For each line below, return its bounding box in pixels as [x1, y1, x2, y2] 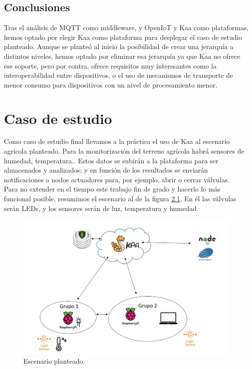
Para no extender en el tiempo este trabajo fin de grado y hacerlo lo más [4, 184, 220, 194]
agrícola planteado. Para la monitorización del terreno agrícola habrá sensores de [4, 146, 244, 156]
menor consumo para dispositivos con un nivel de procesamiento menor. [4, 79, 218, 89]
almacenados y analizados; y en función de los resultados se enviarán [4, 165, 208, 175]
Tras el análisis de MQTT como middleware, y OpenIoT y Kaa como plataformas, [4, 22, 249, 33]
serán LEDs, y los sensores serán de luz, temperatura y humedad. [4, 203, 199, 213]
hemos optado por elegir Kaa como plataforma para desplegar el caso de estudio [4, 32, 242, 42]
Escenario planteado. [23, 356, 85, 366]
